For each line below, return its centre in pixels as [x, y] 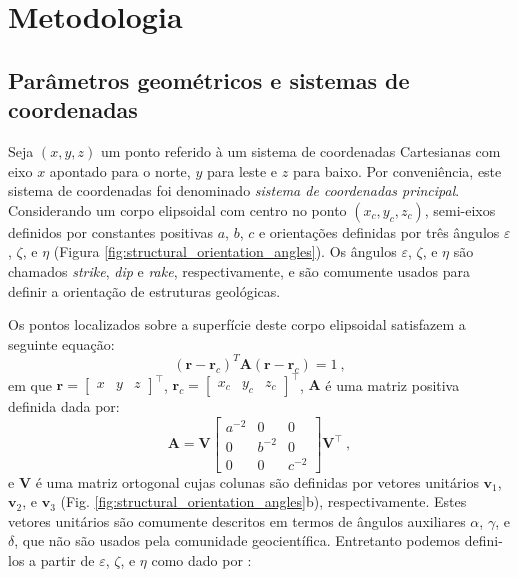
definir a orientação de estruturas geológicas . [144, 290]
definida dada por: [64, 406]
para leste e [242, 170]
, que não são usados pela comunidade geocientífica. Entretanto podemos [237, 540]
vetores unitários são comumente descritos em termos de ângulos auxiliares [237, 520]
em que [30, 384]
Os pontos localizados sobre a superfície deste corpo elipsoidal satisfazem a [237, 324]
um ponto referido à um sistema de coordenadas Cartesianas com [300, 150]
